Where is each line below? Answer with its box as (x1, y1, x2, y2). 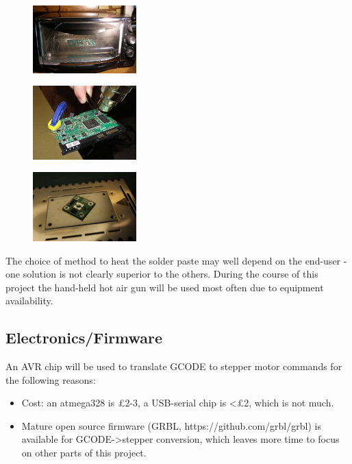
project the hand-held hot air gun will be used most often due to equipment (5, 280, 324, 294)
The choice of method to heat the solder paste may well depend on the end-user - (5, 253, 347, 267)
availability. (5, 293, 53, 308)
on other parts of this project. (21, 445, 147, 460)
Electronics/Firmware (5, 327, 163, 348)
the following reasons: (5, 372, 96, 387)
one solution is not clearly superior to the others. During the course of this (5, 267, 318, 281)
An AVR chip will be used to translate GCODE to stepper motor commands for (5, 359, 342, 374)
